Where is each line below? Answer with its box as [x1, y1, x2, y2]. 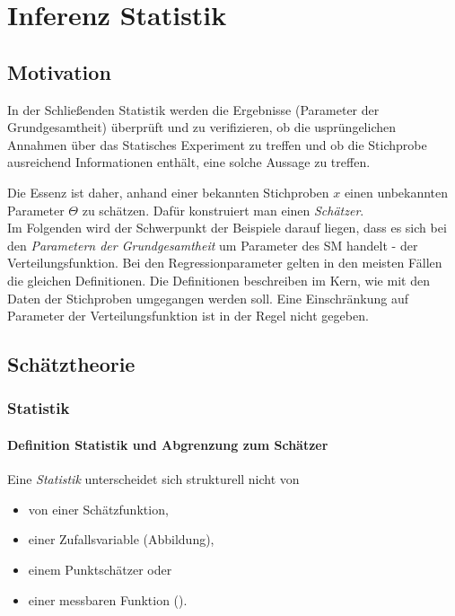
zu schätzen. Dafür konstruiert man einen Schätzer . [82, 200, 364, 219]
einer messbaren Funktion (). [28, 590, 188, 609]
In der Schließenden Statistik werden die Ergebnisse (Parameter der [7, 100, 380, 119]
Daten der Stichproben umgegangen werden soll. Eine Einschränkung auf [7, 288, 409, 307]
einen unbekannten [344, 182, 449, 201]
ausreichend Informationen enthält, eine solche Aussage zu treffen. [7, 153, 371, 172]
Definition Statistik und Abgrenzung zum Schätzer [7, 435, 328, 453]
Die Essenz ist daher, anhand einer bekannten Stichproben [7, 182, 329, 201]
